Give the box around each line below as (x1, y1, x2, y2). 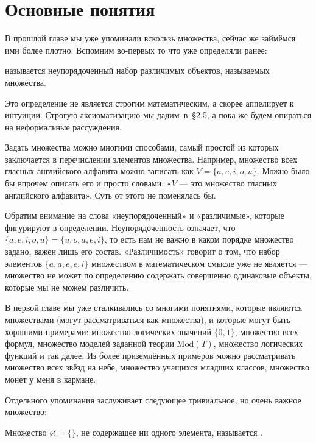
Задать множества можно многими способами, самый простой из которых (5, 141, 279, 154)
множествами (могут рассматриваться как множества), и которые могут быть (5, 313, 290, 325)
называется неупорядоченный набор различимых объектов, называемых (5, 64, 270, 77)
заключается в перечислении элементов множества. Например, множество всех (5, 152, 298, 165)
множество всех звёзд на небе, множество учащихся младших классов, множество (5, 361, 309, 374)
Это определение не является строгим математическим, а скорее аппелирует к (5, 96, 294, 109)
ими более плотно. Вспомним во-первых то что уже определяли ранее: (5, 43, 267, 56)
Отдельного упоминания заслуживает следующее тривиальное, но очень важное (5, 393, 301, 406)
